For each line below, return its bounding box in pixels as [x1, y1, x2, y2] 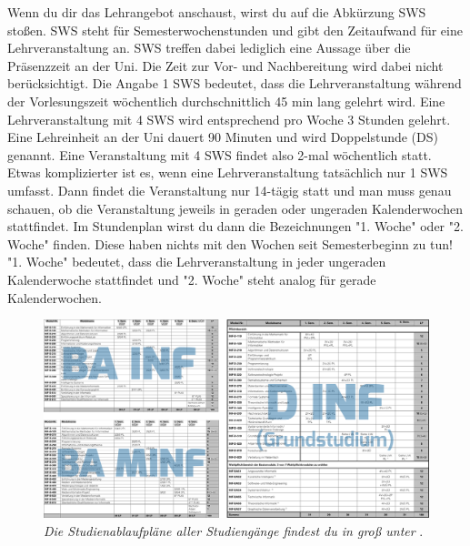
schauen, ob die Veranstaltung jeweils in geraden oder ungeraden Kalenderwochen [7, 198, 463, 217]
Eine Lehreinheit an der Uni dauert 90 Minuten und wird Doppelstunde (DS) [7, 127, 438, 147]
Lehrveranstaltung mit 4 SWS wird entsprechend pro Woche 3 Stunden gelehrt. [7, 109, 451, 128]
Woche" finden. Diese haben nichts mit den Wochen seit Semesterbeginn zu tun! [7, 234, 453, 253]
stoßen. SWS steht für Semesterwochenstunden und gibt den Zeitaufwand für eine [7, 20, 463, 39]
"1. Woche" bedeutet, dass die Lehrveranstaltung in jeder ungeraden [7, 252, 386, 271]
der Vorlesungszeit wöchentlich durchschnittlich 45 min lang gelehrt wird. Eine [7, 91, 445, 110]
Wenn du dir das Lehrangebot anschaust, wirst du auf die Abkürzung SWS [7, 3, 426, 21]
